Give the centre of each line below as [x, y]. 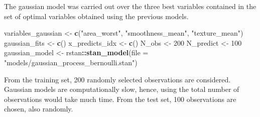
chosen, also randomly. [39, 109]
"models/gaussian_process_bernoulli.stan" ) [71, 62]
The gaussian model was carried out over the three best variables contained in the [130, 6]
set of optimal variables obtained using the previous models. [96, 16]
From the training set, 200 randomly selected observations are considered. [117, 79]
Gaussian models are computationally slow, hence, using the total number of [122, 89]
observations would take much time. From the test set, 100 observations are [120, 99]
